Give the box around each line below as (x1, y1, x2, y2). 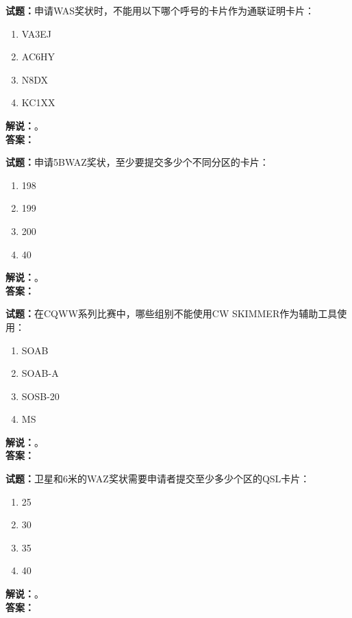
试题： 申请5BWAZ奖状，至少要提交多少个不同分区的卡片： (5, 155, 269, 169)
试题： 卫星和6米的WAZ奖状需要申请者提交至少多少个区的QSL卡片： (5, 471, 310, 486)
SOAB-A (21, 366, 59, 380)
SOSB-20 (21, 388, 60, 403)
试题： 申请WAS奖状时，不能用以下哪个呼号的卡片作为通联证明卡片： (5, 3, 315, 17)
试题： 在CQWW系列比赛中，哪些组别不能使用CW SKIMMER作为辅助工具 (5, 306, 338, 321)
